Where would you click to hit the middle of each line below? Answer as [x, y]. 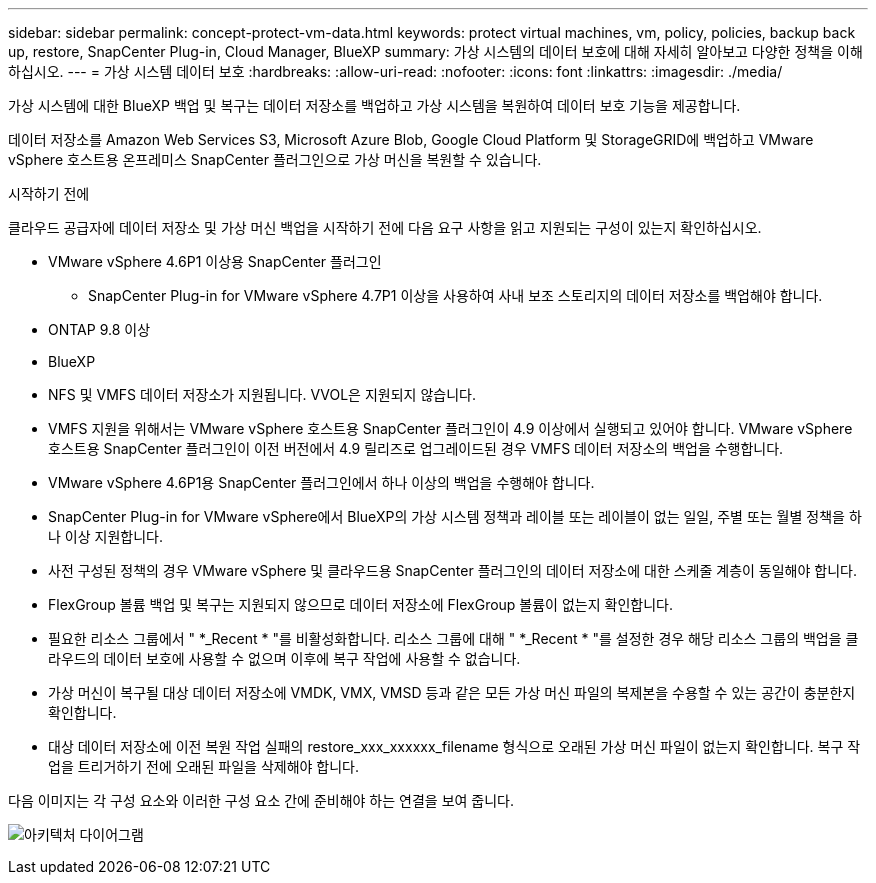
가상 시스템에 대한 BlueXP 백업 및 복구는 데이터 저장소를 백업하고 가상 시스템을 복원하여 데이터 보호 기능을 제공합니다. [374, 105]
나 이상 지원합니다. [105, 536]
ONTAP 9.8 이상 [99, 329]
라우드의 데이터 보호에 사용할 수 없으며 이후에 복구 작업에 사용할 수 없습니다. [284, 658]
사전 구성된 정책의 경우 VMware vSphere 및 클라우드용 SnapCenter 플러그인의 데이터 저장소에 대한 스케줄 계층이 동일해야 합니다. [452, 570]
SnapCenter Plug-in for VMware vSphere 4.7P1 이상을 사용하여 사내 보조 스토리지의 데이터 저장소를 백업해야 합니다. [455, 295]
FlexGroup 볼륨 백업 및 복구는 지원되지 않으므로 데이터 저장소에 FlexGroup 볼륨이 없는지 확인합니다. [360, 604]
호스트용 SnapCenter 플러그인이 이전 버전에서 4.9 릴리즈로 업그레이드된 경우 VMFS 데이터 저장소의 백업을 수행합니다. [416, 448]
